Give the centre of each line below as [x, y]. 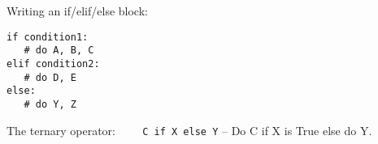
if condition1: [48, 37]
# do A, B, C [59, 51]
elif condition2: [53, 64]
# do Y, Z [50, 104]
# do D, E [50, 77]
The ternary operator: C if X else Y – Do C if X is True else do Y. [189, 130]
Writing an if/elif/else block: [77, 11]
